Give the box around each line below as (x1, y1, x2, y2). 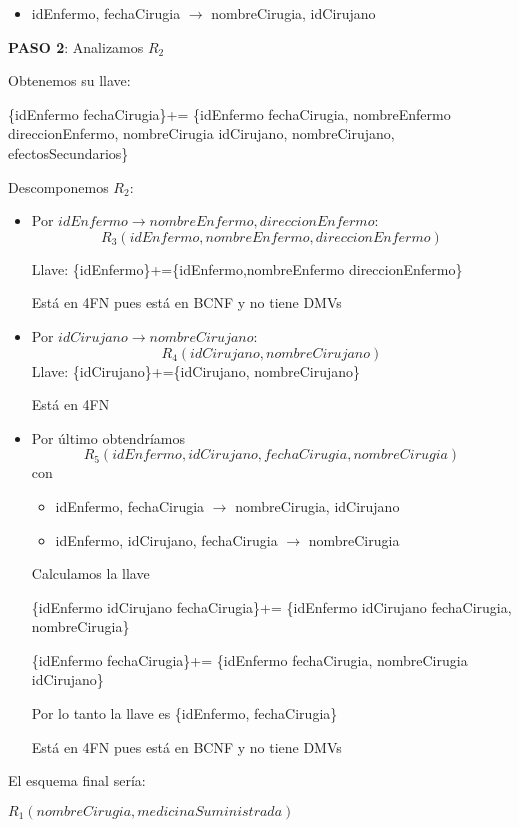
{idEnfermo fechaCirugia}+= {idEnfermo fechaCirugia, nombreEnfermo (8, 103, 451, 124)
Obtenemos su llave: (8, 70, 131, 91)
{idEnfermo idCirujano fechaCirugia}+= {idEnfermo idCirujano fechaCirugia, (31, 596, 512, 617)
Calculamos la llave (31, 563, 150, 584)
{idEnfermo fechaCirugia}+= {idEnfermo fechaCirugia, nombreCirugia (31, 649, 468, 670)
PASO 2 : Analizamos (8, 36, 144, 57)
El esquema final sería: (8, 770, 146, 791)
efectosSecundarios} (8, 142, 129, 163)
